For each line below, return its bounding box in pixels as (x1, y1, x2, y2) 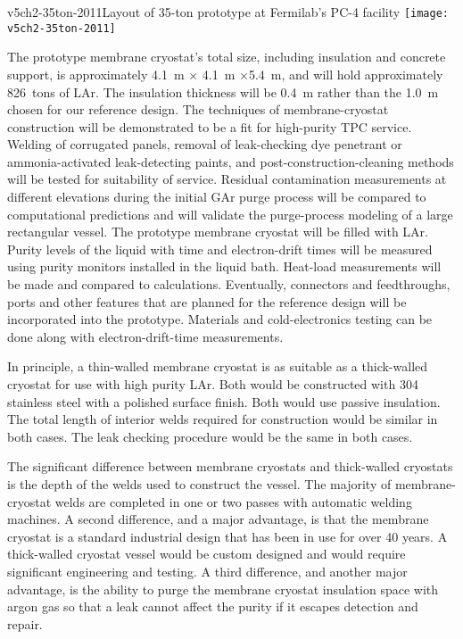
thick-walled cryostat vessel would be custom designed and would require (7, 544, 406, 563)
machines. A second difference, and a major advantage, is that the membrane (7, 510, 429, 528)
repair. (7, 614, 43, 633)
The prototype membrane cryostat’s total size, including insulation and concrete (7, 47, 446, 66)
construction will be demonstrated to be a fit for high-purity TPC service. (7, 117, 412, 136)
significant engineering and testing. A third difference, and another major (7, 561, 408, 580)
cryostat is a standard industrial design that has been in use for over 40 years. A (7, 527, 448, 545)
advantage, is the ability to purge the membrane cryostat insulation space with (7, 579, 439, 598)
